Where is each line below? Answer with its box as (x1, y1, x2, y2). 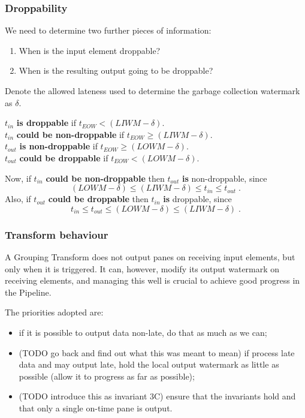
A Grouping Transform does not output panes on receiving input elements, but (5, 250, 295, 263)
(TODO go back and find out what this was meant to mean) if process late (19, 346, 295, 359)
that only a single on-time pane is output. (19, 401, 173, 414)
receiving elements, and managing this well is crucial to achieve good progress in (5, 274, 300, 287)
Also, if (5, 193, 31, 205)
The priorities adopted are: (5, 306, 104, 318)
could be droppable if (19, 151, 108, 164)
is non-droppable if (19, 140, 98, 152)
